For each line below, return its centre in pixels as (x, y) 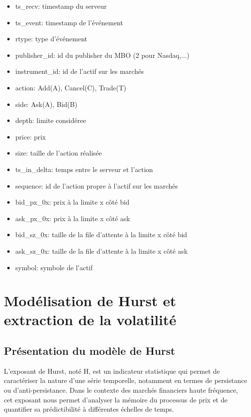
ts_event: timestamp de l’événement (69, 22)
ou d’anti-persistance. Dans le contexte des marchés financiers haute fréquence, (121, 390)
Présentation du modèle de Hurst (90, 351)
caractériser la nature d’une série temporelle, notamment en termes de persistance (125, 380)
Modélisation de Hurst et (90, 301)
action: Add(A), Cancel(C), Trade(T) (71, 87)
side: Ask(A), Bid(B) (46, 104)
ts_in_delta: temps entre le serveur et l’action (84, 169)
